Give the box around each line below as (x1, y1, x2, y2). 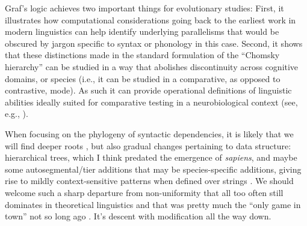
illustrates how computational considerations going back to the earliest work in (5, 13, 296, 26)
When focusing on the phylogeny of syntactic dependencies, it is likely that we (5, 127, 294, 140)
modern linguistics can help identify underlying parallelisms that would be (5, 25, 279, 38)
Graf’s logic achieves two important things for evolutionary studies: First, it (5, 2, 284, 14)
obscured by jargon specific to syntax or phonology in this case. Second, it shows (5, 37, 303, 49)
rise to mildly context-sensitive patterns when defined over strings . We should (5, 174, 294, 187)
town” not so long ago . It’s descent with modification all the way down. (5, 210, 271, 222)
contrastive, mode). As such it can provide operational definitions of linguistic (5, 84, 292, 97)
